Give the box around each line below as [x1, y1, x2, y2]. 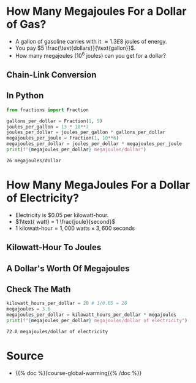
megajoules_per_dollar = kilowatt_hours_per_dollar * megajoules [6, 312, 176, 318]
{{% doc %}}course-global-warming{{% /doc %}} [15, 369, 142, 376]
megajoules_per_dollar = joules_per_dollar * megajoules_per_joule [6, 141, 183, 147]
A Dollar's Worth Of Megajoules [6, 263, 130, 274]
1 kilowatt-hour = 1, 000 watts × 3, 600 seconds [15, 224, 135, 232]
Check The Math [6, 284, 71, 294]
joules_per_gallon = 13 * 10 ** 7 [6, 124, 89, 130]
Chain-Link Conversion [6, 69, 97, 80]
